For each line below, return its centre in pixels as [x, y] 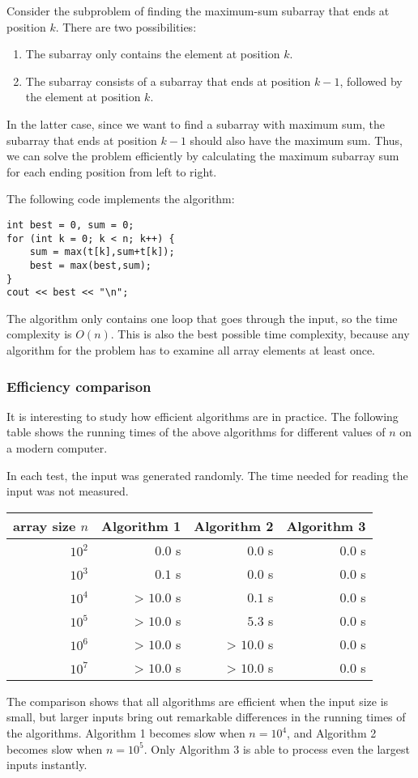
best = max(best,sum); [90, 265]
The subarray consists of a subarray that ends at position [168, 81]
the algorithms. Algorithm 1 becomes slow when [126, 733]
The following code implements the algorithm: [121, 199]
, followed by [371, 81]
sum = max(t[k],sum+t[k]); [102, 252]
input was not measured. [68, 491]
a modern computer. [57, 448]
